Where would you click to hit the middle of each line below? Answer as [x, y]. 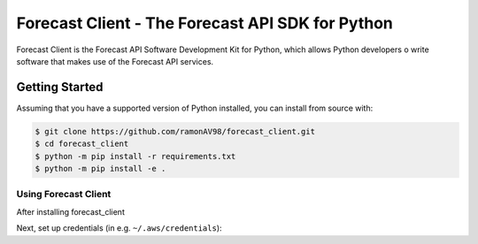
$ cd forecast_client [82, 144]
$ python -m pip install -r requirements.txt [135, 156]
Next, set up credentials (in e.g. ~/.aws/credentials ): [119, 228]
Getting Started [60, 87]
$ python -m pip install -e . [100, 168]
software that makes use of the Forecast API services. [115, 61]
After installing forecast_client [71, 211]
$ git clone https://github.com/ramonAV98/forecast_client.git [175, 131]
